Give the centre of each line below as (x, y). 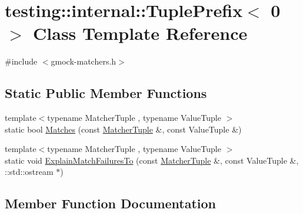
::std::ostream (29, 172)
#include (21, 61)
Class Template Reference (140, 33)
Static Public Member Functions (106, 93)
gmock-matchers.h (84, 61)
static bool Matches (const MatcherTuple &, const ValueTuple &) (123, 129)
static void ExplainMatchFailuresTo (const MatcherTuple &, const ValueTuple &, (152, 160)
